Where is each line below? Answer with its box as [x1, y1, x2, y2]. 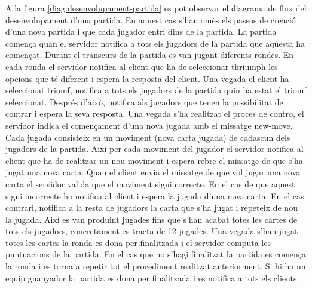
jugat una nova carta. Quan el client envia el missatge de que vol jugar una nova [5, 166, 301, 178]
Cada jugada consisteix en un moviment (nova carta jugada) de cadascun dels [5, 131, 290, 143]
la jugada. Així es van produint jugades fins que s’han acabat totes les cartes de [5, 213, 298, 225]
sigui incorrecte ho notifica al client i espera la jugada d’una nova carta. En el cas [5, 189, 304, 202]
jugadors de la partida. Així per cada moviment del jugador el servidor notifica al [5, 143, 304, 155]
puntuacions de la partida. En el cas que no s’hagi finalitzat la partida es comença [5, 248, 307, 260]
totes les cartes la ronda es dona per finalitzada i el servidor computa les [5, 236, 271, 248]
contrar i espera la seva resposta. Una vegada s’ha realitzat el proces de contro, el [5, 107, 304, 120]
